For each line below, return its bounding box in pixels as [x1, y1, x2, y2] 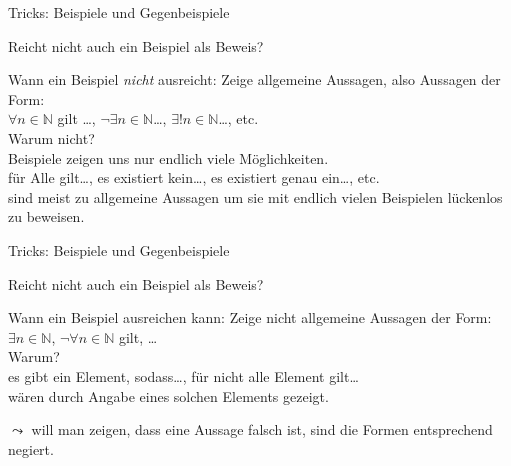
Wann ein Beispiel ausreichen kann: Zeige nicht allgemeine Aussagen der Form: [8, 307, 492, 328]
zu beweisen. [8, 206, 85, 227]
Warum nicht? [8, 127, 95, 148]
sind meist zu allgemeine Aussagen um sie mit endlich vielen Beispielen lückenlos [8, 186, 503, 207]
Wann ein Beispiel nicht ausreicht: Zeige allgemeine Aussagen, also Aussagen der [8, 69, 501, 90]
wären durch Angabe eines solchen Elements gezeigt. [8, 385, 329, 406]
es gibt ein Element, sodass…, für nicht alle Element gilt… [8, 365, 359, 386]
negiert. [8, 438, 54, 459]
